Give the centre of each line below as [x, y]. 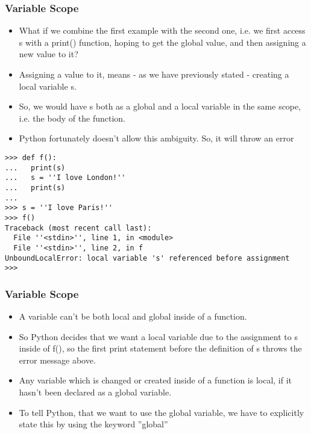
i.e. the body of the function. [72, 118]
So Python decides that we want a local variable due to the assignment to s [158, 336]
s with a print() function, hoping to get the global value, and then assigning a [162, 42]
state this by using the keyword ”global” [93, 424]
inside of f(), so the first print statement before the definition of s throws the [160, 348]
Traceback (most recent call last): [78, 228]
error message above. [57, 360]
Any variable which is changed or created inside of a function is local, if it [155, 380]
